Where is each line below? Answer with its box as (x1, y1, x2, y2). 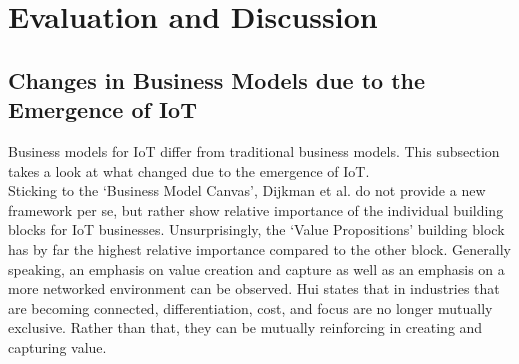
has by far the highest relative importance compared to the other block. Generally (8, 238, 511, 259)
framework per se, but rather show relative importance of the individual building (8, 199, 504, 220)
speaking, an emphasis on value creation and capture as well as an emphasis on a (8, 258, 505, 279)
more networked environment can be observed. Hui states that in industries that (8, 278, 500, 299)
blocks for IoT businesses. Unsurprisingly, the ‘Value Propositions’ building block (8, 219, 505, 240)
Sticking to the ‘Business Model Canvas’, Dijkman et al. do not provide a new (8, 180, 486, 201)
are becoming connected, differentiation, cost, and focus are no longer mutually (8, 297, 493, 318)
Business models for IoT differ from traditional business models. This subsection (8, 140, 500, 161)
